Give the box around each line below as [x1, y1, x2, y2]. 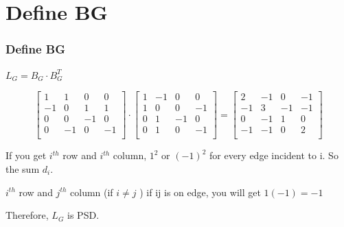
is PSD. [67, 208, 100, 222]
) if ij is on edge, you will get [139, 184, 261, 199]
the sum [5, 161, 40, 176]
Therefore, [5, 208, 49, 222]
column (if [70, 184, 113, 199]
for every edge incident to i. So [209, 148, 339, 163]
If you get [5, 148, 47, 163]
